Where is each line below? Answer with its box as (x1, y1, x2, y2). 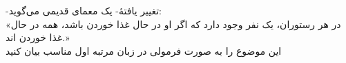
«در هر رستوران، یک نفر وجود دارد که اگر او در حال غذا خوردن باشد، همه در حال (6, 16, 341, 31)
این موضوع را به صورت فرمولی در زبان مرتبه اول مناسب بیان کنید (6, 43, 282, 58)
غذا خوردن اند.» (6, 30, 70, 45)
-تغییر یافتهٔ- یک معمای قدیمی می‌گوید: (6, 3, 162, 17)
